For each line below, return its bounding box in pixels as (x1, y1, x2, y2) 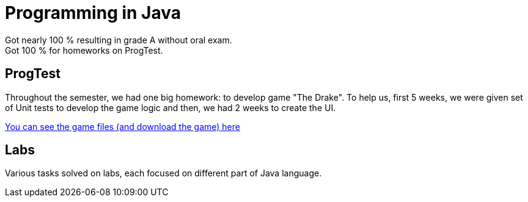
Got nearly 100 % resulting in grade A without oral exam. (5, 34, 232, 45)
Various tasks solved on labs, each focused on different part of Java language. (5, 168, 322, 179)
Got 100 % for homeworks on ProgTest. (5, 45, 163, 56)
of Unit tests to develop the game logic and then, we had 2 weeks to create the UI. (5, 102, 336, 113)
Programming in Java (5, 2, 182, 23)
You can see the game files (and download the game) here (5, 121, 240, 132)
